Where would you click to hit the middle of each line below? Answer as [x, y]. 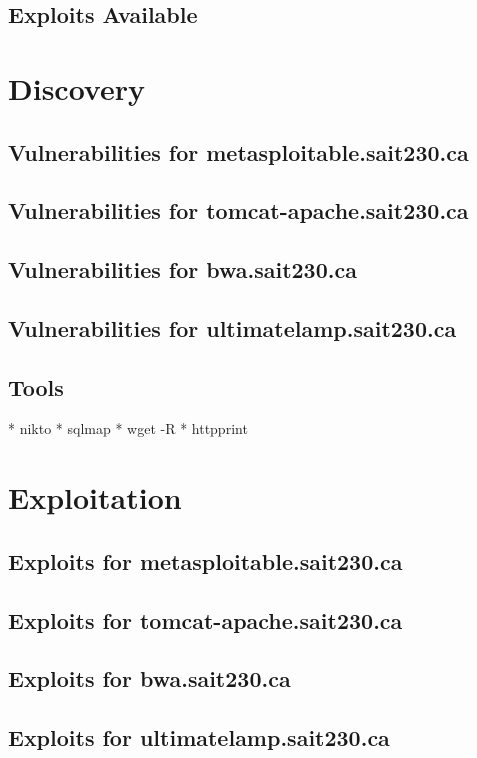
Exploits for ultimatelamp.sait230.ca [199, 737]
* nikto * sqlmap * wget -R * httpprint [128, 428]
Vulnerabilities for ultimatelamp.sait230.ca [232, 327]
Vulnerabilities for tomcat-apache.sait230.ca [238, 210]
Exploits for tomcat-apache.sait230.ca [205, 619]
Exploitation [95, 497]
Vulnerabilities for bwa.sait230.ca [182, 269]
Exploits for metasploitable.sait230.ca [205, 560]
